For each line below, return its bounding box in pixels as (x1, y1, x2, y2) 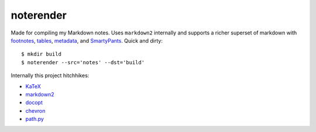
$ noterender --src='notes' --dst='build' (21, 59, 145, 65)
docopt (25, 99, 43, 106)
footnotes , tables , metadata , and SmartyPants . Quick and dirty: (11, 37, 163, 44)
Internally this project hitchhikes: (11, 72, 90, 79)
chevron (25, 107, 46, 114)
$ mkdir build (21, 51, 61, 58)
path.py (25, 116, 44, 123)
